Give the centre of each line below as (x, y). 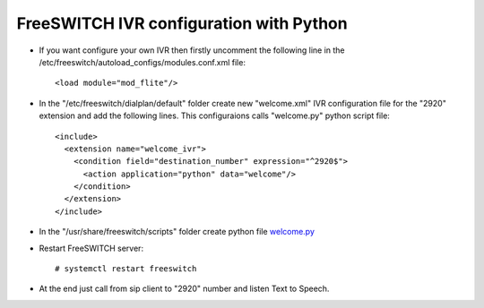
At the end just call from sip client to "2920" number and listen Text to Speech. (184, 289)
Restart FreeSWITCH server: (91, 248)
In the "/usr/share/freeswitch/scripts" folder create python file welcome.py (177, 232)
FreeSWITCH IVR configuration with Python (182, 23)
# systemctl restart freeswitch (126, 269)
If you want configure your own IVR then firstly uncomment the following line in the (192, 50)
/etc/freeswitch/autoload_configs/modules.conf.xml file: (143, 62)
